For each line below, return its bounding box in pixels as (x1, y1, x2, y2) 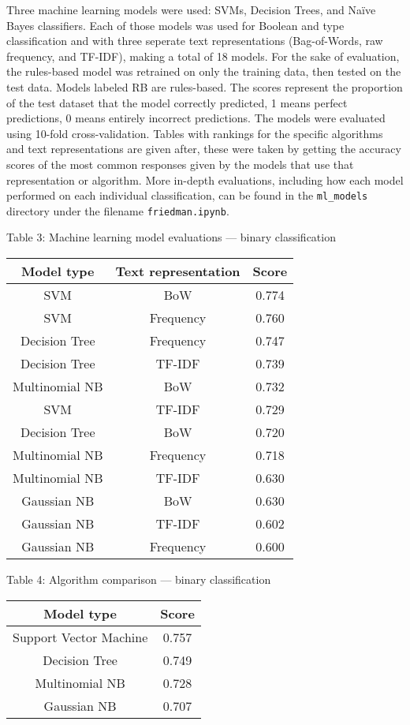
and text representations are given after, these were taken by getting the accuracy (6, 140, 401, 157)
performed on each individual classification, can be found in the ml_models (6, 187, 368, 204)
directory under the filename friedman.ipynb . (6, 202, 229, 219)
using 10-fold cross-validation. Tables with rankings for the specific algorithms (6, 125, 383, 141)
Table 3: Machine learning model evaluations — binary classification (6, 229, 336, 245)
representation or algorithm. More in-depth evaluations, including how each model (6, 171, 404, 188)
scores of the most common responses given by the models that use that (6, 155, 354, 172)
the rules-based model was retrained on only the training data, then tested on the (6, 63, 401, 80)
